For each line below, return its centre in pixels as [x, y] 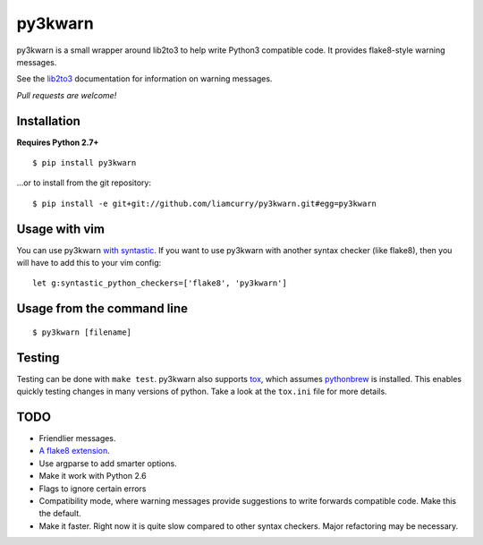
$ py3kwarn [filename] [82, 332]
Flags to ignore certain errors [93, 489]
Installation [48, 121]
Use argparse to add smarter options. [108, 463]
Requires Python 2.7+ [58, 142]
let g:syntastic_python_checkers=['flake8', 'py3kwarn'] [160, 283]
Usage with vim [60, 229]
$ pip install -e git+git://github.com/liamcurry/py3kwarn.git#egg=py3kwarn [205, 203]
